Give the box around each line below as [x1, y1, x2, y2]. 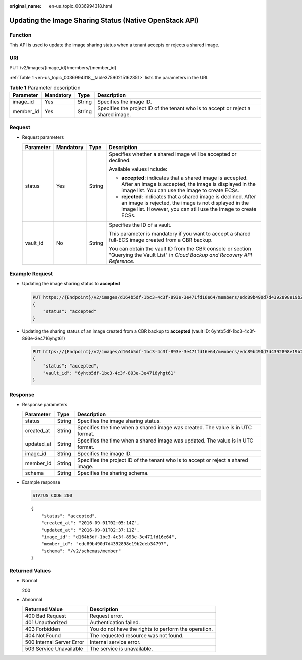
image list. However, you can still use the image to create [121, 205, 257, 212]
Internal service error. [90, 638, 141, 645]
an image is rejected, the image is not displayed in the [121, 199, 249, 206]
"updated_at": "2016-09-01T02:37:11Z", [41, 527, 140, 533]
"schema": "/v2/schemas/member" [41, 548, 121, 554]
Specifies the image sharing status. [77, 417, 161, 424]
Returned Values [9, 567, 51, 574]
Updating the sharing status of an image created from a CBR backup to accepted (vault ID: [22, 328, 211, 334]
